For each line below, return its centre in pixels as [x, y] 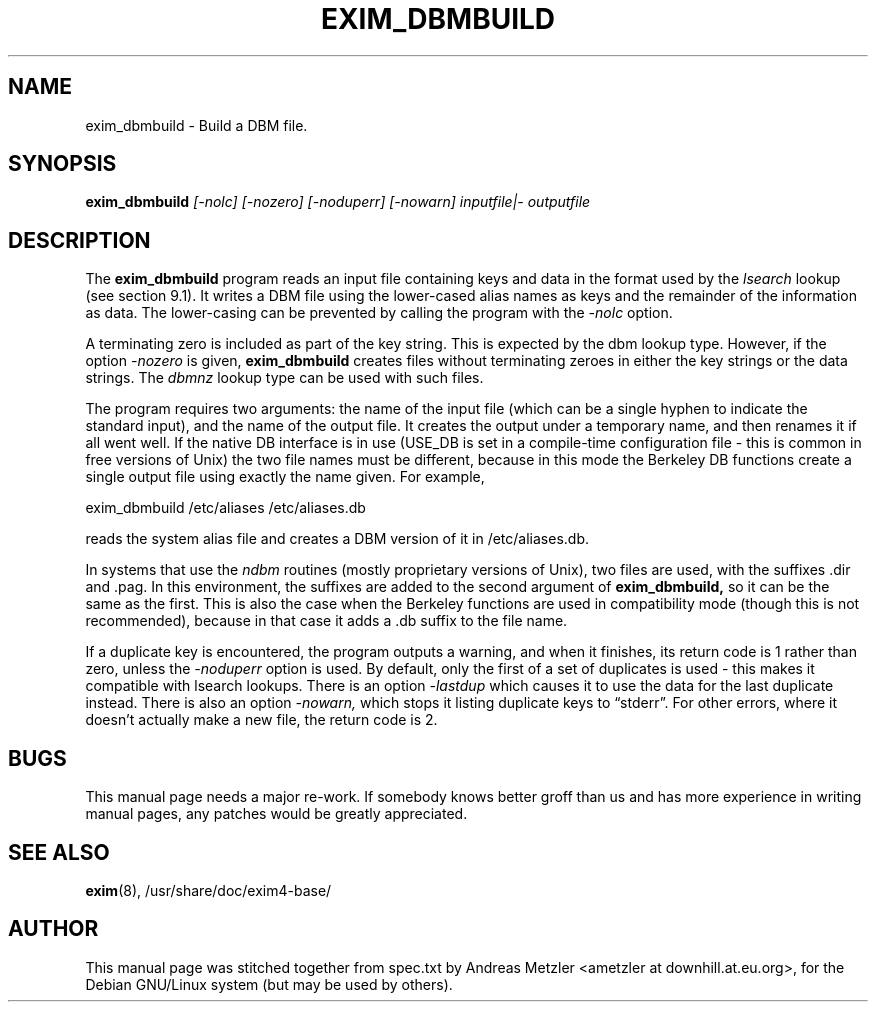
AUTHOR [53, 929]
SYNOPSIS [62, 164]
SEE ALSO [59, 852]
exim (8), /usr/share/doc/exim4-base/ [208, 890]
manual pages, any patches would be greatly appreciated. [276, 814]
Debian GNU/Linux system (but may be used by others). [269, 984]
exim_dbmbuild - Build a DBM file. [196, 125]
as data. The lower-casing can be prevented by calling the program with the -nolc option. [379, 313]
